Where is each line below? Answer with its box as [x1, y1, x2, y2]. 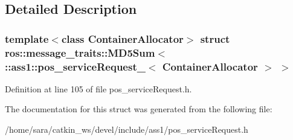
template [5, 31, 49, 46]
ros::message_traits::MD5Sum [5, 45, 155, 60]
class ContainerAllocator [61, 31, 184, 46]
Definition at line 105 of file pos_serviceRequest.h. [5, 82, 192, 95]
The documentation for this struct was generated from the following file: [5, 103, 272, 115]
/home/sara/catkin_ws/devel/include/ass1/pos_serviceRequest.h [5, 123, 248, 136]
